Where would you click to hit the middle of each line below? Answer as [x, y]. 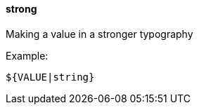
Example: [27, 55]
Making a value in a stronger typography [99, 34]
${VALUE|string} [50, 77]
